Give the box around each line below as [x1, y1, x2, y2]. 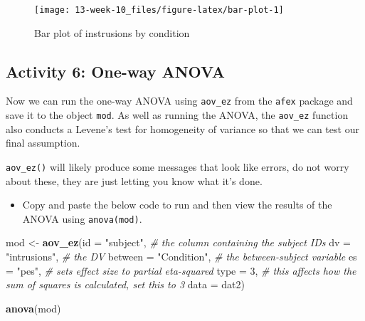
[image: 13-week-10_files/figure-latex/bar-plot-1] [34, 5, 284, 15]
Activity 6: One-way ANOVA [6, 60, 225, 82]
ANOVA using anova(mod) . [22, 211, 142, 226]
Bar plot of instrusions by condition [34, 25, 190, 40]
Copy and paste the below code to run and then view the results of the [22, 197, 332, 212]
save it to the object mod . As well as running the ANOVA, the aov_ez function [6, 107, 349, 122]
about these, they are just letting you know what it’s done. [6, 173, 263, 188]
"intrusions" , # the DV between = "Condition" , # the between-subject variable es [6, 249, 357, 264]
